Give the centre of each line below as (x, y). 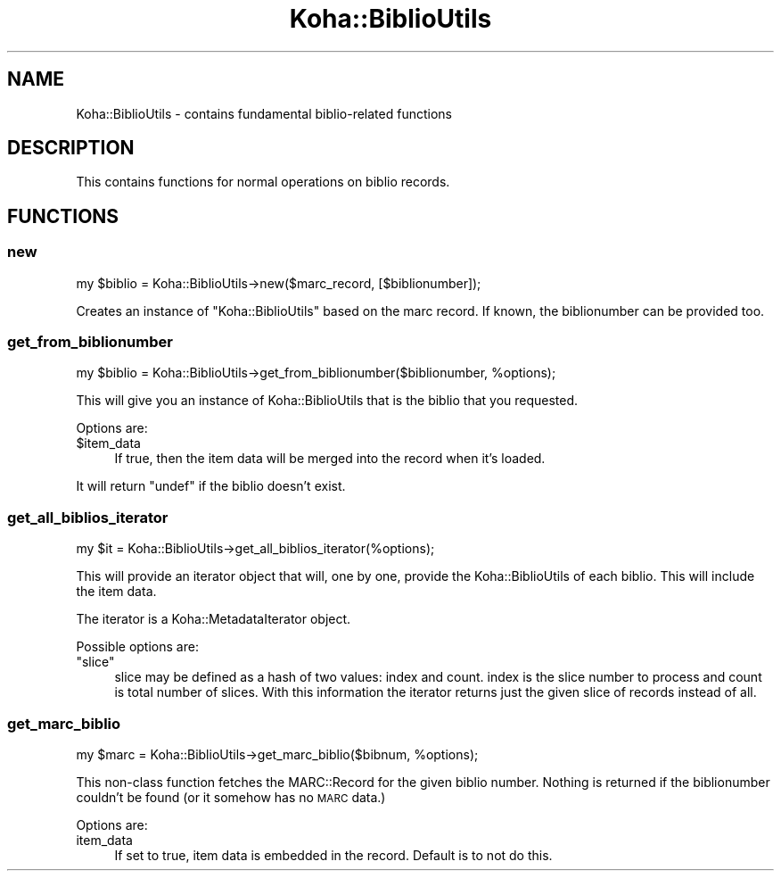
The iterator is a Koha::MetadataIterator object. (214, 619)
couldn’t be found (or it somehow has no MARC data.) (231, 797)
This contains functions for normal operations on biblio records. (263, 182)
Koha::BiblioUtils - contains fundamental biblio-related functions (264, 113)
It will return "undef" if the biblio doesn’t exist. (211, 486)
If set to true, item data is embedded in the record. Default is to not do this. (333, 855)
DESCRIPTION (71, 148)
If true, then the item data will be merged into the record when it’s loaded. (330, 459)
